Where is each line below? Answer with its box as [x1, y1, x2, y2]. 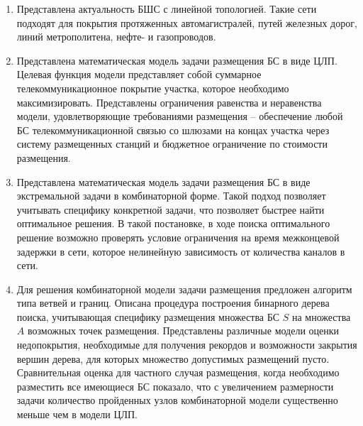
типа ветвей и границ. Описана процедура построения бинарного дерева [16, 295, 330, 310]
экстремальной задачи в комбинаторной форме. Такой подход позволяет [16, 188, 326, 203]
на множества [291, 309, 351, 324]
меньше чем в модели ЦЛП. [16, 407, 138, 422]
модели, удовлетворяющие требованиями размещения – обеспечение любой [16, 109, 343, 124]
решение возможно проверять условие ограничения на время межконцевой [16, 229, 340, 244]
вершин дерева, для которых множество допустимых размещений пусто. [16, 351, 330, 366]
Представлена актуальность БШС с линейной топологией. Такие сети [16, 1, 317, 16]
